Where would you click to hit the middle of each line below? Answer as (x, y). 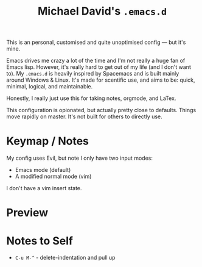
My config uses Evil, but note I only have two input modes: (80, 158)
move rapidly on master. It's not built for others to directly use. (84, 116)
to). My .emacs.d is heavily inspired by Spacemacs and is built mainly (93, 74)
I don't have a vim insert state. (44, 188)
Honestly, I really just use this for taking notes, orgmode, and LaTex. (91, 98)
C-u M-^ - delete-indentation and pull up (65, 258)
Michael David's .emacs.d (102, 11)
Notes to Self (40, 240)
